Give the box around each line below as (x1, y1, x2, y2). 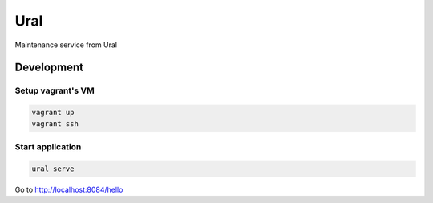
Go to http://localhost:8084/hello (14, 185, 123, 194)
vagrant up (31, 108, 75, 117)
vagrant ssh (31, 119, 79, 128)
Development (14, 61, 84, 74)
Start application (14, 141, 82, 152)
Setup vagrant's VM (14, 85, 95, 96)
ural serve (31, 164, 75, 173)
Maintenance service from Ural (14, 40, 118, 50)
